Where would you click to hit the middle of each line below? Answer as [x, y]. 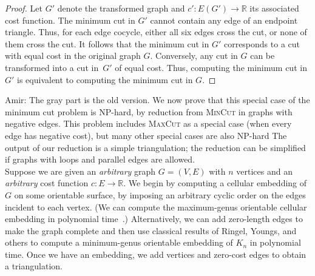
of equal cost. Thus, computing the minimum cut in [211, 67]
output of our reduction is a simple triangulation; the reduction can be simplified [155, 147]
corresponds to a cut [262, 43]
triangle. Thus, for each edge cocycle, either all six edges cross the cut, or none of [156, 32]
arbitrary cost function [47, 183]
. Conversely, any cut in [194, 56]
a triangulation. [34, 266]
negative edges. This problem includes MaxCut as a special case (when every [148, 123]
